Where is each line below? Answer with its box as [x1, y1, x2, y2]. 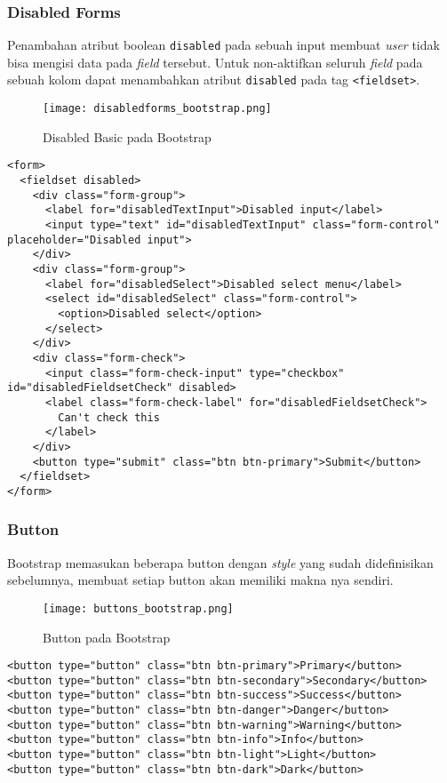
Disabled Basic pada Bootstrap [43, 127, 212, 146]
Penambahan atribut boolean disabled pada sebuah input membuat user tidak [7, 36, 440, 54]
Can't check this [58, 411, 160, 424]
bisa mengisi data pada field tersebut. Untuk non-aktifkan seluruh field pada [7, 52, 423, 71]
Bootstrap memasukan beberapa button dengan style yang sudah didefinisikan [7, 553, 434, 571]
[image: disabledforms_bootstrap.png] [43, 102, 272, 116]
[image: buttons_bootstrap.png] [43, 602, 234, 615]
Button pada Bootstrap [43, 627, 171, 646]
